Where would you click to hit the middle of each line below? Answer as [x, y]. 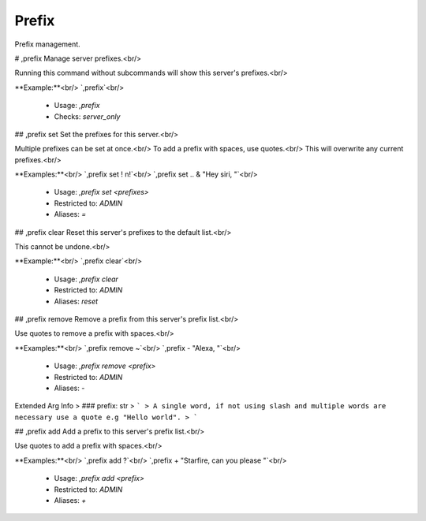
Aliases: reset [76, 301]
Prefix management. [47, 44]
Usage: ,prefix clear [86, 279]
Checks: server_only [87, 116]
